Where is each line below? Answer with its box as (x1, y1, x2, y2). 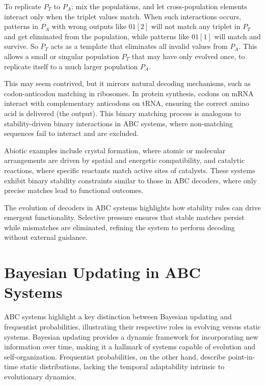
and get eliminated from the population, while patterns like (4, 31, 190, 41)
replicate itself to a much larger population (4, 61, 138, 71)
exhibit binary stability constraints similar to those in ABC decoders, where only (4, 175, 257, 185)
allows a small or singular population (4, 50, 119, 61)
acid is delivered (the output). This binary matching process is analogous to (4, 107, 241, 118)
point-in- (228, 351, 255, 362)
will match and (214, 31, 261, 41)
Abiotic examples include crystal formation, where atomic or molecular (4, 145, 226, 155)
